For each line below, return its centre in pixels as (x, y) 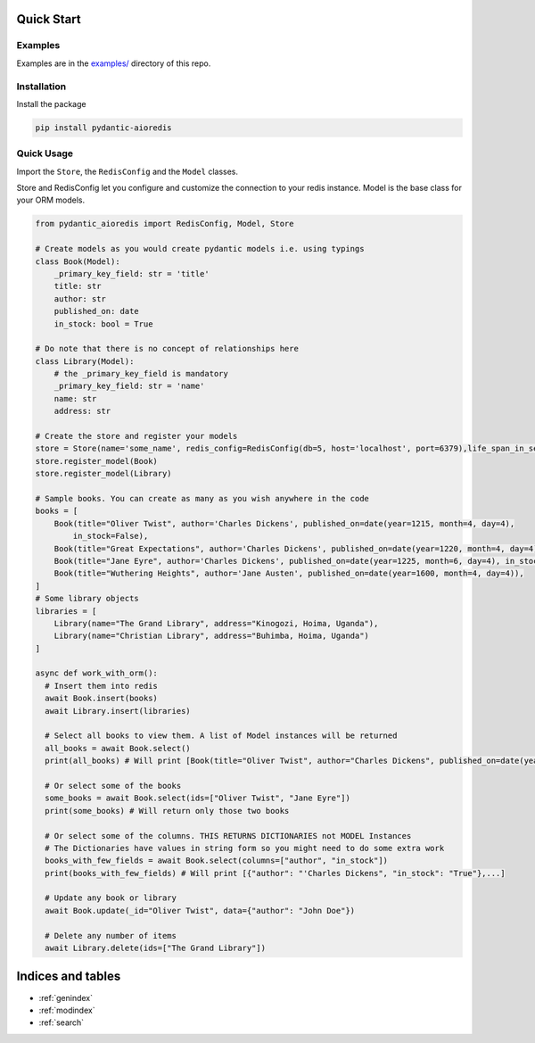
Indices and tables (69, 977)
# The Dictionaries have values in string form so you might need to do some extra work (245, 848)
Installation (41, 87)
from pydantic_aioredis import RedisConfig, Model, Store (165, 224)
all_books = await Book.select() (118, 748)
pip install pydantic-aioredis (104, 128)
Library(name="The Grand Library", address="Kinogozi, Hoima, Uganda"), (216, 623)
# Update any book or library (111, 898)
